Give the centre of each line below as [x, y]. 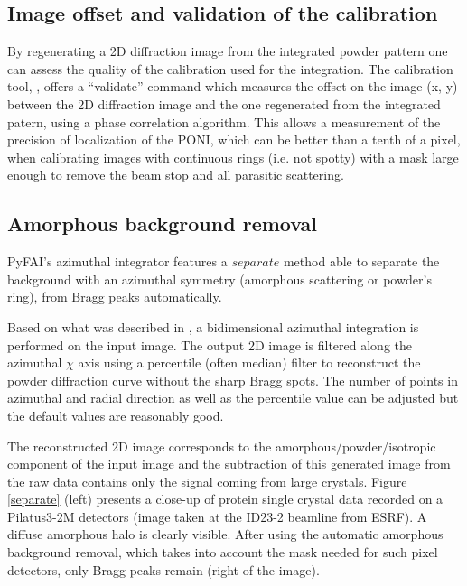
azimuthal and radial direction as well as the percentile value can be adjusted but [233, 398]
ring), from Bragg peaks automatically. [115, 297]
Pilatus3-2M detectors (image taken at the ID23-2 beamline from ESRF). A [217, 516]
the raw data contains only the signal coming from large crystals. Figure [207, 481]
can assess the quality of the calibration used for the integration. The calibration [230, 68]
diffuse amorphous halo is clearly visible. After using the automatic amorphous [225, 534]
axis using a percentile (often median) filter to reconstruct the [249, 363]
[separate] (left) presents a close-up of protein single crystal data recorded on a [225, 499]
